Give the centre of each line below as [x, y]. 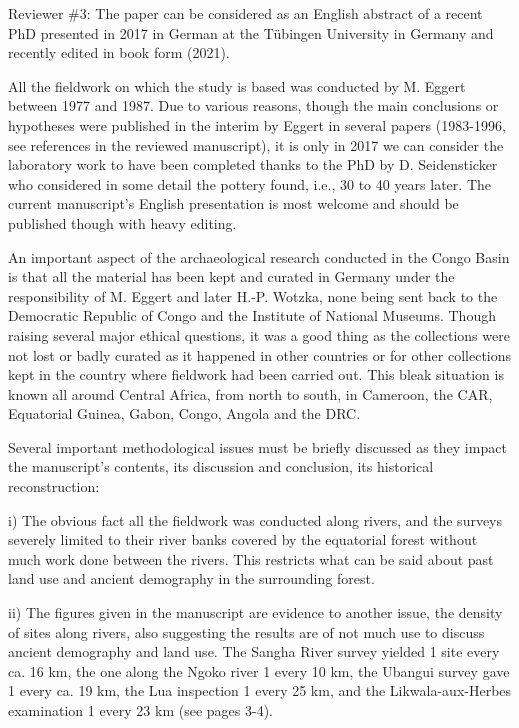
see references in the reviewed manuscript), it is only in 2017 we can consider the [256, 144]
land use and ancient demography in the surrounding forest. [191, 578]
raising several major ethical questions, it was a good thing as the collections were [259, 334]
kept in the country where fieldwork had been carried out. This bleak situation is [256, 374]
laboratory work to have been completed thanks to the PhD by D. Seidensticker [253, 164]
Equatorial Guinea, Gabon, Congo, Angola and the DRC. [184, 413]
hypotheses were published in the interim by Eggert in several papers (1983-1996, [257, 124]
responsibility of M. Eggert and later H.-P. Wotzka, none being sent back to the [253, 295]
